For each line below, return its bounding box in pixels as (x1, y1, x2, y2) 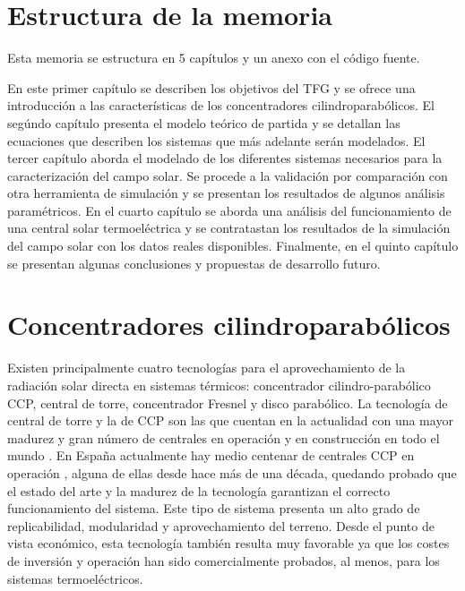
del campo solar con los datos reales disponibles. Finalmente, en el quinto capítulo (7, 236, 459, 255)
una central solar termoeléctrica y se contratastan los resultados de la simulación (7, 218, 451, 237)
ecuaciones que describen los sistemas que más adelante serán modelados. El (7, 131, 426, 150)
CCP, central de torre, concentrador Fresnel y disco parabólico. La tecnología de (7, 393, 448, 412)
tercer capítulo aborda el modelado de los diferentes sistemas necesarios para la (7, 149, 443, 167)
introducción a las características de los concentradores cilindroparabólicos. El (7, 96, 435, 115)
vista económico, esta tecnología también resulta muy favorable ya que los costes (7, 534, 450, 552)
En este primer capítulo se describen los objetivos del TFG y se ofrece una (7, 78, 416, 97)
